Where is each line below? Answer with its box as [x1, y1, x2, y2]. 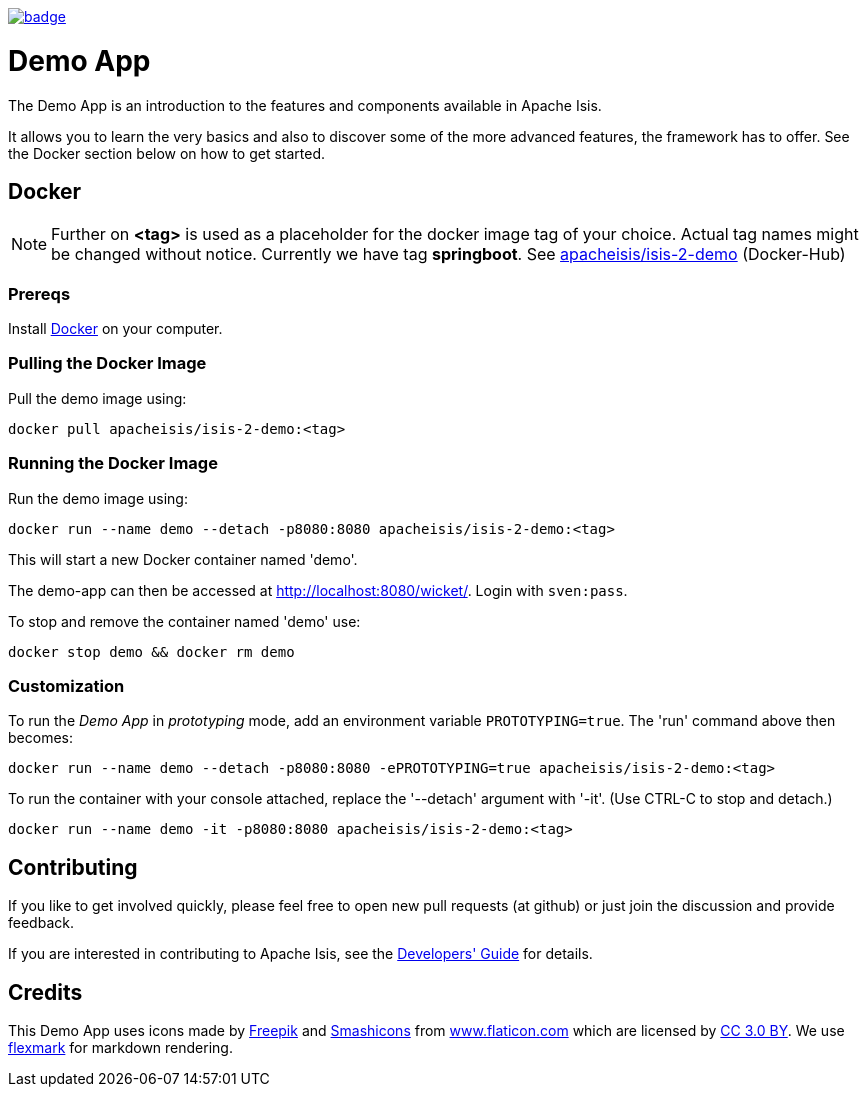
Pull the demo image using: [8, 389, 187, 407]
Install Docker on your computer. [8, 320, 223, 338]
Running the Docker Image [8, 453, 218, 474]
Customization [8, 675, 125, 696]
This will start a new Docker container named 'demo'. [8, 550, 358, 568]
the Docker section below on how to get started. [8, 144, 326, 162]
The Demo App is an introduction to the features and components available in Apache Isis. [8, 96, 602, 114]
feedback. [8, 914, 74, 932]
